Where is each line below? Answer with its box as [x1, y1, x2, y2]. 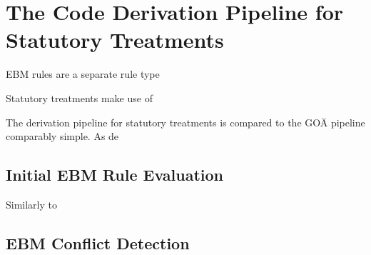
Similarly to [6, 196, 58, 211]
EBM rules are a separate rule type [6, 66, 160, 81]
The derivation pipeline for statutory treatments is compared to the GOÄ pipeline [6, 114, 365, 129]
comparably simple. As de [6, 129, 119, 144]
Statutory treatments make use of [6, 90, 153, 105]
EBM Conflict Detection [6, 231, 190, 254]
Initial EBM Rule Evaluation [6, 164, 224, 186]
